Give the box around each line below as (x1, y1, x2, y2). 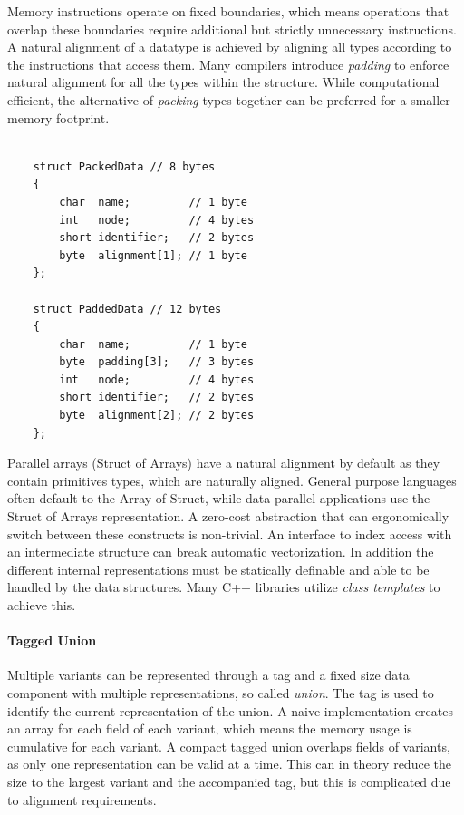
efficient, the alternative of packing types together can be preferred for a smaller (7, 90, 450, 109)
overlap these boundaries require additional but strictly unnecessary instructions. (7, 19, 457, 38)
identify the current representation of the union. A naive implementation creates (7, 701, 453, 720)
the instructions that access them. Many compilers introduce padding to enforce (7, 54, 449, 73)
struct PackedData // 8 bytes (33, 160, 216, 173)
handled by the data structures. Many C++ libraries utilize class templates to (7, 577, 440, 597)
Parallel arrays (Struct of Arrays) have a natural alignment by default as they (7, 453, 440, 472)
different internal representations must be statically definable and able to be (7, 559, 430, 578)
